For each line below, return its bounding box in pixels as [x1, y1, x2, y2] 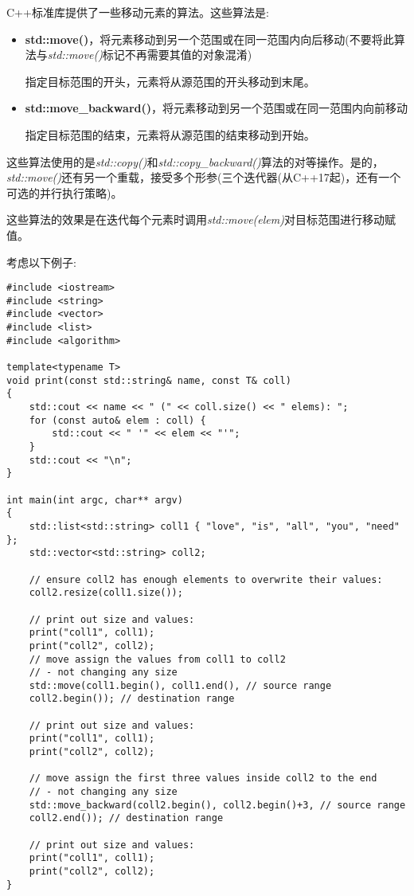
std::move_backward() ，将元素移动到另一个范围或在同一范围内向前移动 [25, 100, 408, 116]
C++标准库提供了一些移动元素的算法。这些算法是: [6, 4, 269, 20]
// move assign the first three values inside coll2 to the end [29, 773, 377, 784]
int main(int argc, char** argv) [6, 494, 183, 506]
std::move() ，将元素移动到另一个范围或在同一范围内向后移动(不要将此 [25, 30, 394, 47]
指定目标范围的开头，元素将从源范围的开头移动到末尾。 [25, 72, 315, 89]
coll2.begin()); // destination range [29, 693, 235, 705]
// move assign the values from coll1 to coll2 [29, 653, 286, 665]
